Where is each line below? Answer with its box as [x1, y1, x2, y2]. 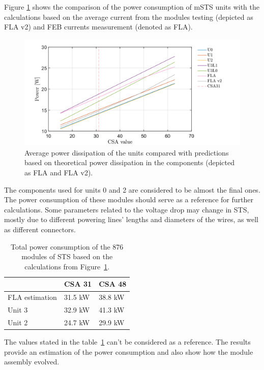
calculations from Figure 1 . [24, 261, 110, 271]
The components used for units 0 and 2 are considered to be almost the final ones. [4, 184, 260, 195]
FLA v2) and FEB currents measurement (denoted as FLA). [4, 21, 193, 32]
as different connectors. [4, 224, 76, 235]
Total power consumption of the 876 [10, 241, 124, 252]
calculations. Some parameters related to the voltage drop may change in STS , [4, 204, 249, 214]
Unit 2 [8, 317, 28, 327]
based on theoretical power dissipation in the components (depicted [24, 157, 234, 168]
